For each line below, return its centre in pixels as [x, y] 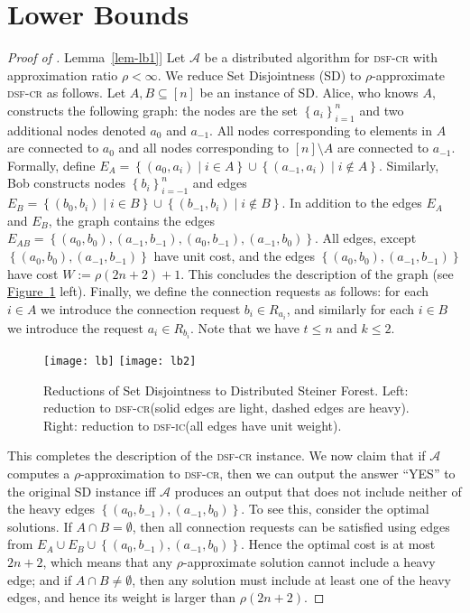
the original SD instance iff [82, 491]
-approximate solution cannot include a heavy [309, 562]
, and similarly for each [350, 308]
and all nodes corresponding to [204, 148]
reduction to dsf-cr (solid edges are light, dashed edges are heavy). [226, 408]
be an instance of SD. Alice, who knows [309, 93]
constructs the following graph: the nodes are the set [153, 110]
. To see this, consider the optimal [335, 509]
